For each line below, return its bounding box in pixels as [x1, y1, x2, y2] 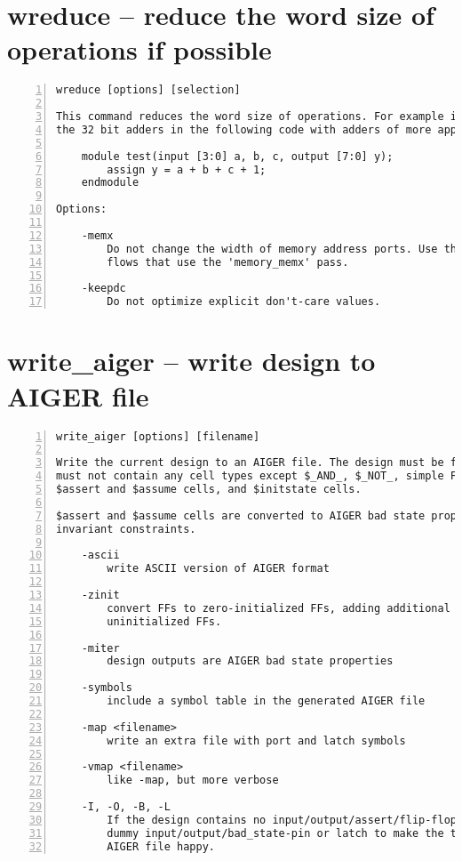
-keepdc [81, 282, 126, 295]
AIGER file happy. [107, 840, 215, 853]
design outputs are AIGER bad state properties [107, 655, 394, 668]
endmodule [81, 176, 139, 189]
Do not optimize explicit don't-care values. [107, 295, 381, 309]
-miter [81, 641, 120, 655]
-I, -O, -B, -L [81, 801, 171, 813]
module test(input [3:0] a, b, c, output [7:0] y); [81, 149, 394, 163]
